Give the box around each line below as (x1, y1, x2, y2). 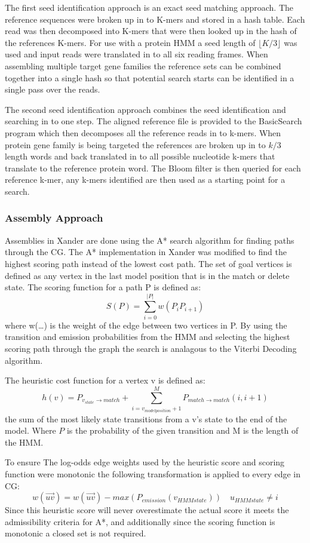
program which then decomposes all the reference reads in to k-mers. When (5, 126, 281, 139)
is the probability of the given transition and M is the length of (66, 424, 299, 437)
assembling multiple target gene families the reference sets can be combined (5, 59, 281, 72)
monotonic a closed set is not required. (5, 527, 146, 539)
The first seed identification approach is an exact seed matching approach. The (5, 1, 294, 13)
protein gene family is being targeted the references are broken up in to (5, 138, 266, 151)
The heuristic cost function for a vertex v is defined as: (5, 374, 205, 386)
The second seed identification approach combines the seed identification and (5, 103, 286, 115)
